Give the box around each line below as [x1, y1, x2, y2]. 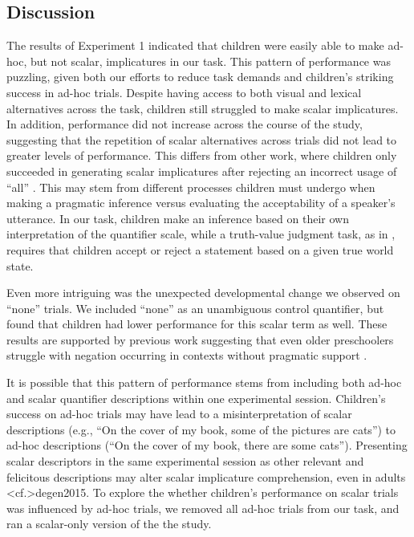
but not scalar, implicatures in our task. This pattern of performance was [30, 52, 391, 69]
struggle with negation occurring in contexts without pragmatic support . [6, 347, 367, 364]
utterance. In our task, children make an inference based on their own [6, 210, 349, 226]
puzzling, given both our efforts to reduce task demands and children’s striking [6, 68, 394, 85]
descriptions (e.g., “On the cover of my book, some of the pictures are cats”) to [6, 421, 396, 437]
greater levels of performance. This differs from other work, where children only [6, 147, 397, 164]
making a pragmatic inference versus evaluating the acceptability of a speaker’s [6, 194, 396, 211]
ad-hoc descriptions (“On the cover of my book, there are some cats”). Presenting [6, 437, 408, 454]
